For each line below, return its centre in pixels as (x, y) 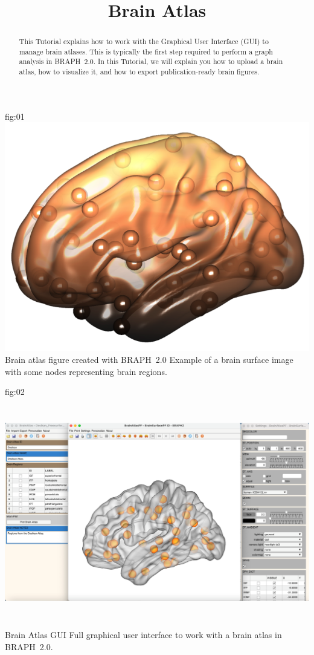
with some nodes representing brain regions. (86, 371)
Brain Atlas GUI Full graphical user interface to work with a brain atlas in (143, 635)
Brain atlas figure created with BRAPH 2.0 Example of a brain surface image (149, 359)
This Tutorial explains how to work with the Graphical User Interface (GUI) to (144, 41)
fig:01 (15, 116)
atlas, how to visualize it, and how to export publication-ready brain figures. (139, 72)
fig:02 (15, 392)
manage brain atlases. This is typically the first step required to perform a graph (146, 51)
